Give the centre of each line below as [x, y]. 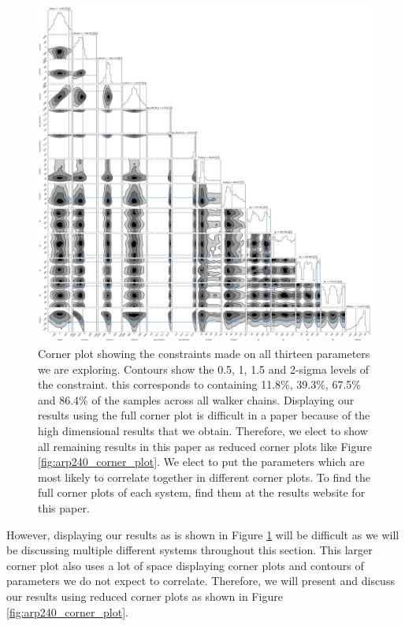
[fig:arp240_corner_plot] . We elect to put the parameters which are [201, 462]
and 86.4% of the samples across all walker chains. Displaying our [196, 399]
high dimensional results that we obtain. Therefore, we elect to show [203, 431]
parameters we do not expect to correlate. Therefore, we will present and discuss [201, 581]
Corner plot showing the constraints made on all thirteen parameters [204, 354]
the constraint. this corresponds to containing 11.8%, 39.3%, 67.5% [199, 384]
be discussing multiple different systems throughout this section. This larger [189, 550]
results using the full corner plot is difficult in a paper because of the [204, 415]
